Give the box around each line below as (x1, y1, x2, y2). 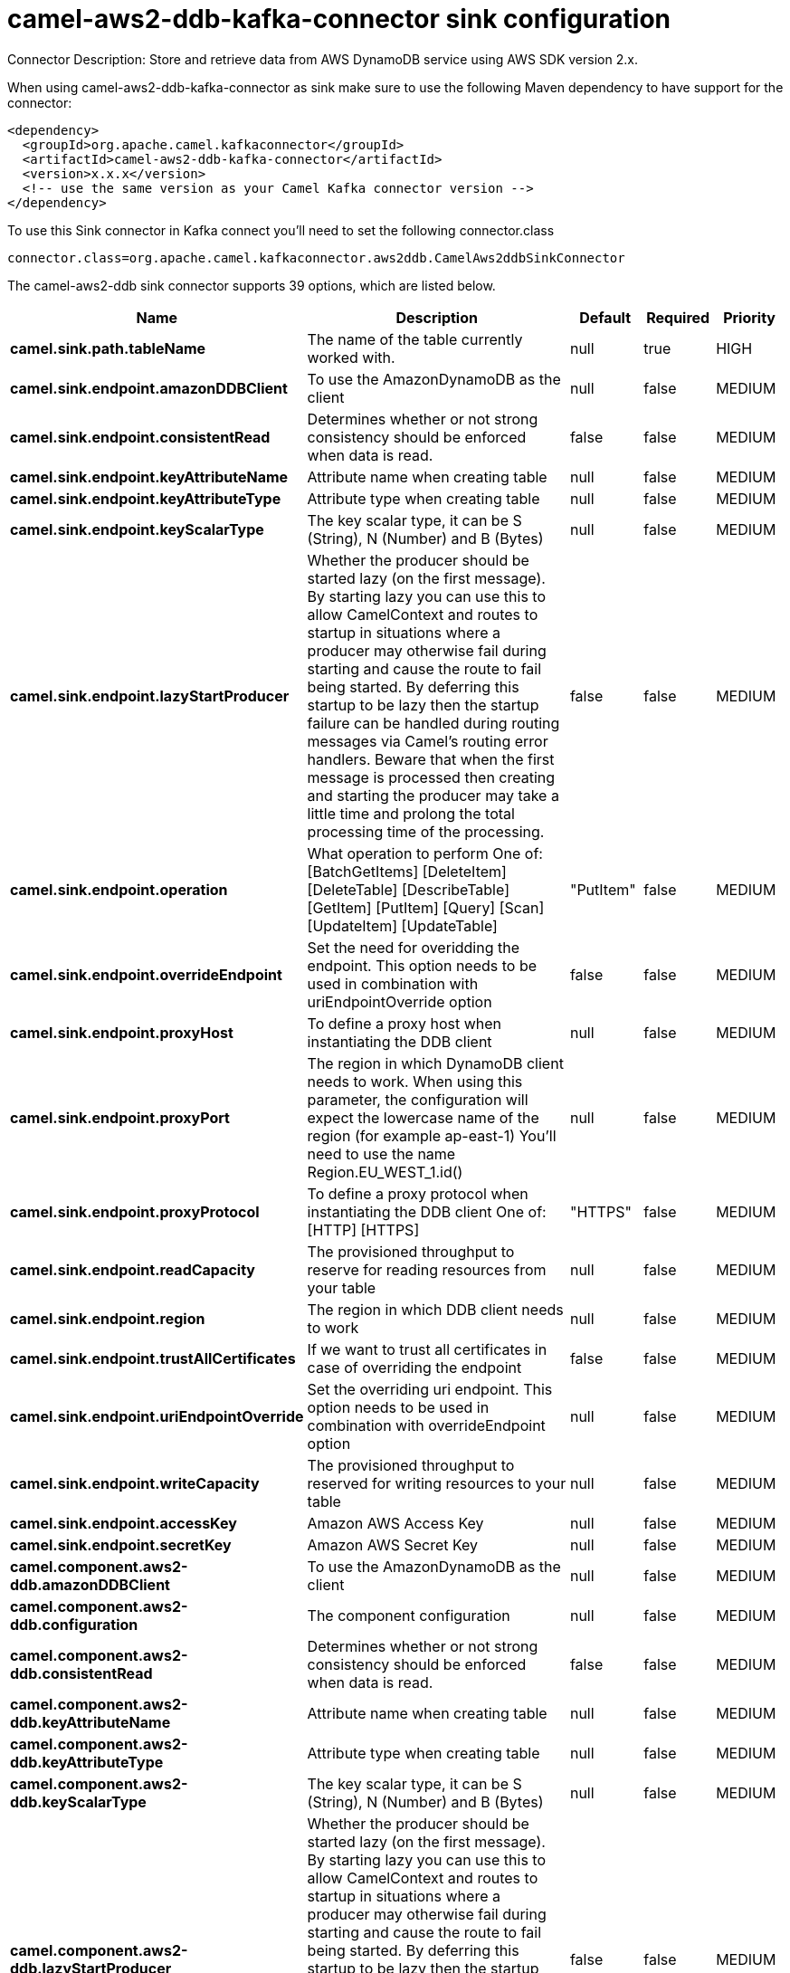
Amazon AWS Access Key (307, 1513, 484, 1532)
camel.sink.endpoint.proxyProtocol (10, 1202, 260, 1221)
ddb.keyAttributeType (10, 1752, 164, 1771)
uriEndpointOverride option (307, 992, 492, 1011)
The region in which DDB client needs (307, 1300, 564, 1319)
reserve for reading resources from (307, 1260, 547, 1279)
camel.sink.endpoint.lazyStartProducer (10, 686, 290, 705)
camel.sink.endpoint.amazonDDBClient (10, 378, 288, 397)
